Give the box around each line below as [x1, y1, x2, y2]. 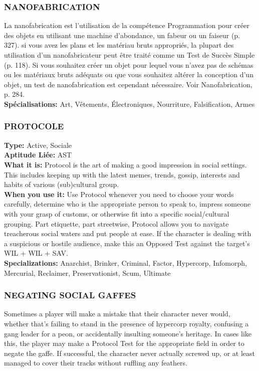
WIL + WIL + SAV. [4, 248, 68, 258]
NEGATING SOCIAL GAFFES [4, 289, 136, 301]
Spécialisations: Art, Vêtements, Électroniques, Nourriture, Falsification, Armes [4, 98, 255, 109]
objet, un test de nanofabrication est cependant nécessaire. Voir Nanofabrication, [4, 79, 252, 89]
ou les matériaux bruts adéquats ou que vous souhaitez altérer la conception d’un [4, 69, 253, 80]
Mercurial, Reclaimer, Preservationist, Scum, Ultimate [4, 267, 171, 278]
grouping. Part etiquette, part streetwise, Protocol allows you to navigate [4, 218, 229, 229]
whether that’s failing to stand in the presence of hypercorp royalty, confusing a [4, 318, 249, 328]
